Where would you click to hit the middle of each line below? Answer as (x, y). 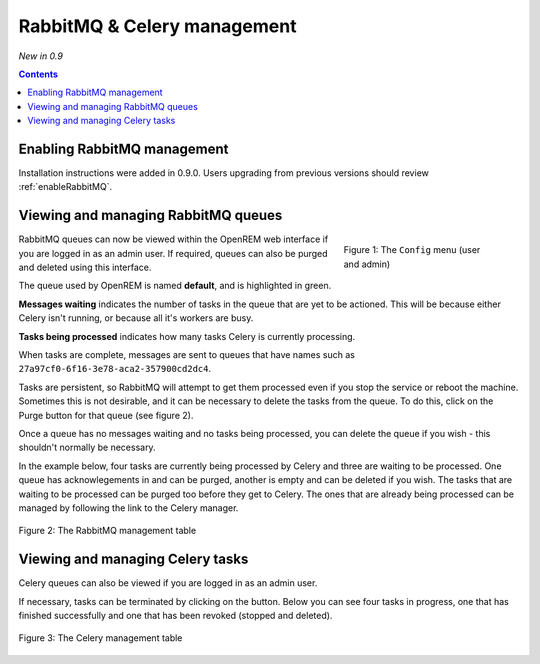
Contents (38, 74)
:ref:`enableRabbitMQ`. (65, 187)
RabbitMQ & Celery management (157, 26)
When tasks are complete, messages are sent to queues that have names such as (186, 355)
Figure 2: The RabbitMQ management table (107, 531)
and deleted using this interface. (85, 267)
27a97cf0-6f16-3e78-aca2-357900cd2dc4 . (115, 369)
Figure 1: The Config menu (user (412, 250)
